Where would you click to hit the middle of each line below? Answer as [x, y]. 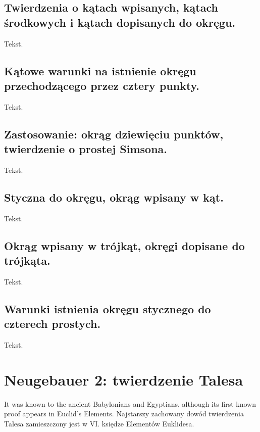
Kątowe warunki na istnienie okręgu [100, 70]
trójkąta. [27, 260]
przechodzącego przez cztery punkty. [102, 85]
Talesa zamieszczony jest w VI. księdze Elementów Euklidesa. [99, 424]
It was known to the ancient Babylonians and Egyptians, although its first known [130, 403]
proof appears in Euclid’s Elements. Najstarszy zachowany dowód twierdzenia [124, 414]
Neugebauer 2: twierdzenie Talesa [124, 379]
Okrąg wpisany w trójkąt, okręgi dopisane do [124, 245]
